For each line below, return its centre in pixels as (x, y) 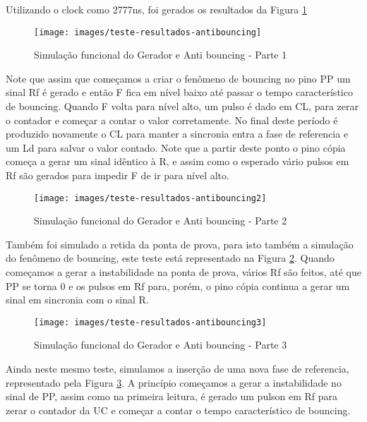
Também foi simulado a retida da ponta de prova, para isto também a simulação (180, 244)
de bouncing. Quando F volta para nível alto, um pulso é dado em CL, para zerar (182, 106)
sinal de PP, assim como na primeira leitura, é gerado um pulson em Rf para (172, 396)
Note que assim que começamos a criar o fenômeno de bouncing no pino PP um (178, 78)
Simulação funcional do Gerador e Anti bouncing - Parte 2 (161, 221)
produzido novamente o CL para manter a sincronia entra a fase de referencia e (177, 134)
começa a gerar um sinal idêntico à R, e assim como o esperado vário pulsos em (178, 161)
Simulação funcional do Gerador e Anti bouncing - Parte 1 (161, 55)
